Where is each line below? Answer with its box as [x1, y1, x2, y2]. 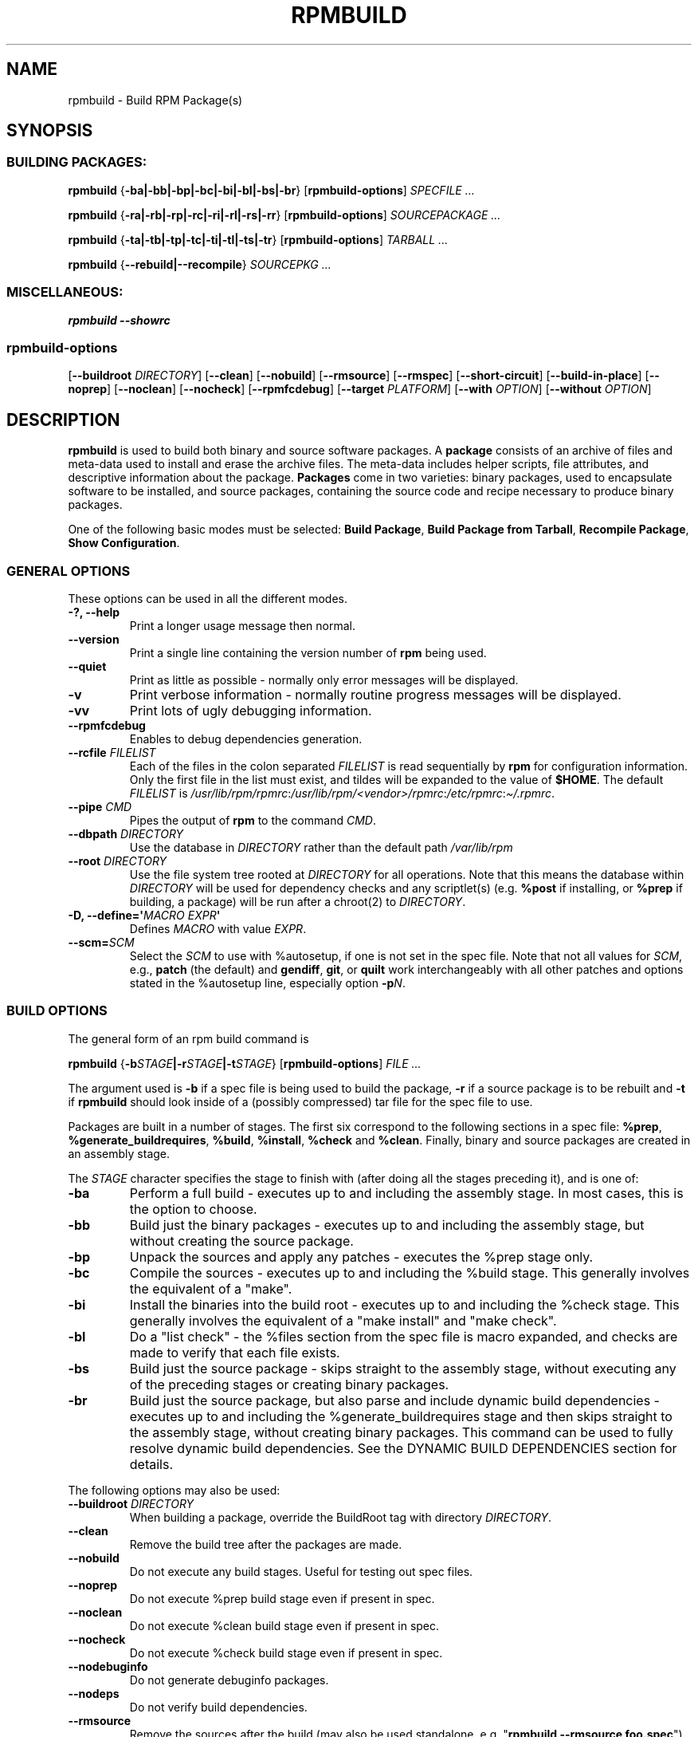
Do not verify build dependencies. [129, 1700, 308, 1714]
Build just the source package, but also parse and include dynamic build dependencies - [129, 1392, 660, 1408]
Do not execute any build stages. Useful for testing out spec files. [129, 1564, 473, 1578]
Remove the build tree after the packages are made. [129, 1537, 402, 1551]
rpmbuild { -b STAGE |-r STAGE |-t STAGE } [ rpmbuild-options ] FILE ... [68, 1056, 422, 1070]
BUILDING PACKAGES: [6, 154, 147, 171]
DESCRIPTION [6, 409, 120, 430]
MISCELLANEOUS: [6, 284, 124, 301]
